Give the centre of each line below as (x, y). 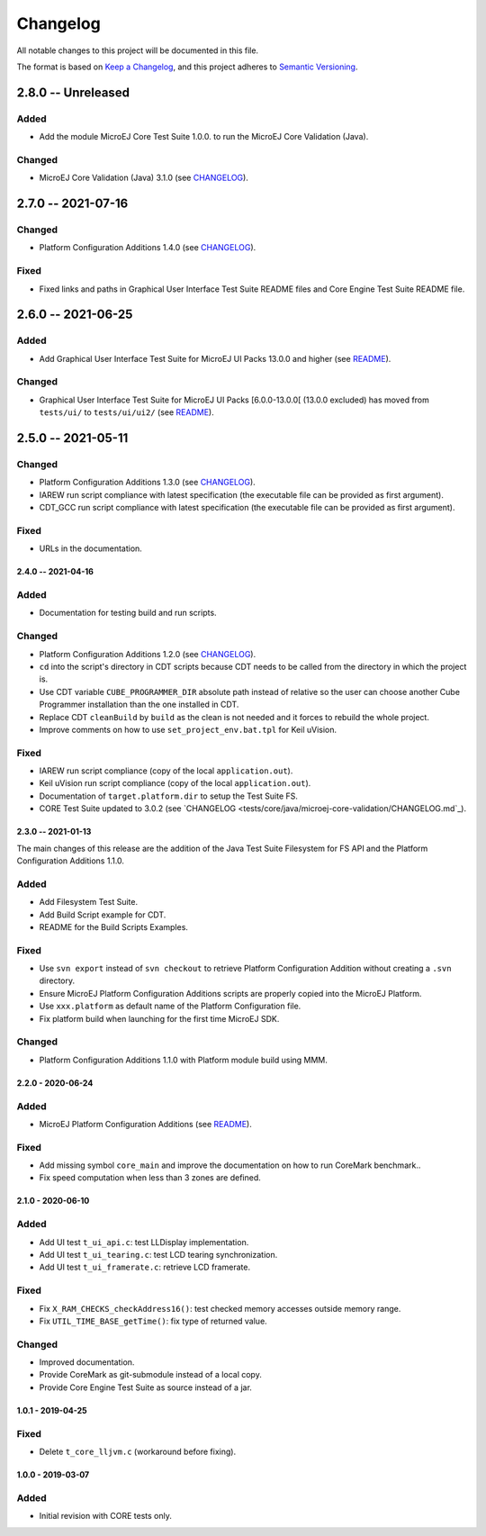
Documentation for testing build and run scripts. (128, 613)
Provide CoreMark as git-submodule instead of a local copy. (151, 1375)
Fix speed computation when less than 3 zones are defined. (150, 1178)
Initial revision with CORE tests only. (106, 1516)
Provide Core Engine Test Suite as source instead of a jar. (145, 1387)
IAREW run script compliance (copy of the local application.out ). (166, 771)
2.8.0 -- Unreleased (73, 92)
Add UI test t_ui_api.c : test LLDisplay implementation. (144, 1242)
